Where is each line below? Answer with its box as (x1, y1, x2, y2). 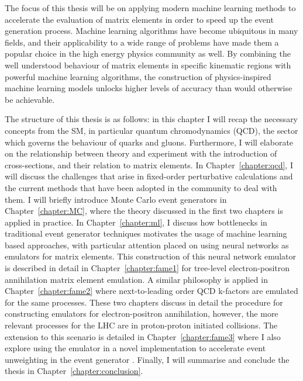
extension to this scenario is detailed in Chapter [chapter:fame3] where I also (5, 330, 281, 342)
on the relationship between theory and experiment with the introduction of (5, 147, 277, 160)
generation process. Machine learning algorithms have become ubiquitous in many (5, 25, 298, 37)
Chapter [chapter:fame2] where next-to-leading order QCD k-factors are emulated (5, 285, 298, 297)
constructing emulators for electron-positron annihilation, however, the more (5, 307, 278, 320)
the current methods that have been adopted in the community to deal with (5, 181, 277, 193)
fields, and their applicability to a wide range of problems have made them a (5, 36, 279, 48)
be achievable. (5, 93, 55, 105)
